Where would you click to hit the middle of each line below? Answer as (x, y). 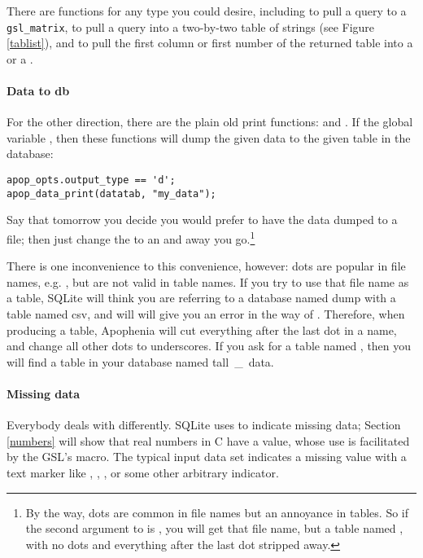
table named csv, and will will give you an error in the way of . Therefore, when (206, 314)
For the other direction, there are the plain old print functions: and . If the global (210, 122)
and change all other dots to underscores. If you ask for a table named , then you (209, 346)
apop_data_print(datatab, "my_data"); (111, 193)
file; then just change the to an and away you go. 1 (131, 237)
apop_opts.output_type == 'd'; (91, 180)
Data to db (38, 91)
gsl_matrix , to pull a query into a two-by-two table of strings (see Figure (191, 26)
